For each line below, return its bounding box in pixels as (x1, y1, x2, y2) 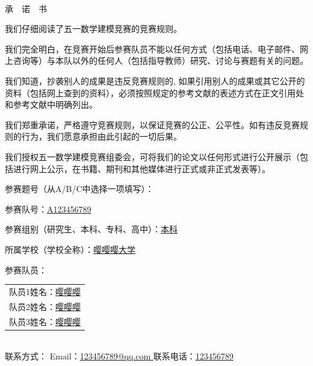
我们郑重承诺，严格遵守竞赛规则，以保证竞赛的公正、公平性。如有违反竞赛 (5, 118, 300, 131)
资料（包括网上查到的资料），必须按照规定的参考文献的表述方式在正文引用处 (5, 86, 304, 99)
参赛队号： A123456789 (5, 202, 91, 215)
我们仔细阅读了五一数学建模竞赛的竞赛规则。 (5, 22, 182, 35)
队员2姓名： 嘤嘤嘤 (9, 300, 81, 312)
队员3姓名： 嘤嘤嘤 (9, 315, 81, 327)
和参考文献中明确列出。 (5, 98, 98, 111)
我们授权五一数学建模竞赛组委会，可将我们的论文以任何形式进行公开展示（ (5, 150, 300, 163)
